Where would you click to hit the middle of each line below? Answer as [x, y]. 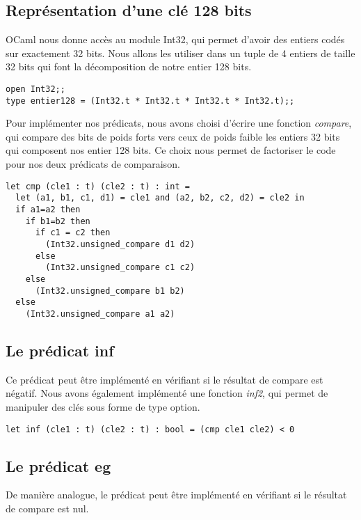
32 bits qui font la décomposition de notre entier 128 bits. [129, 66]
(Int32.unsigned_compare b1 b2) [110, 291]
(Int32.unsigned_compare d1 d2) [120, 244]
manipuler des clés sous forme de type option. [103, 406]
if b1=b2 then [58, 221]
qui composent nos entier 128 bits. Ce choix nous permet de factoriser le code [171, 150]
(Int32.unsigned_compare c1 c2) [120, 268]
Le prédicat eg [58, 465]
